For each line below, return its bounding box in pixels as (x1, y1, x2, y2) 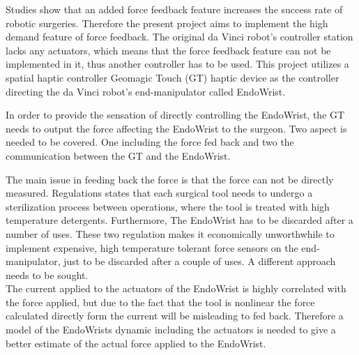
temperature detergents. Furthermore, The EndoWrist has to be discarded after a (6, 213, 353, 227)
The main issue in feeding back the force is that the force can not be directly (6, 172, 334, 186)
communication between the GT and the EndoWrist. (6, 148, 231, 163)
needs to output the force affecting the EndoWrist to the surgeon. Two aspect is (6, 121, 347, 135)
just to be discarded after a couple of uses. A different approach (63, 254, 336, 269)
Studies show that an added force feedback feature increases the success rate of (6, 2, 343, 16)
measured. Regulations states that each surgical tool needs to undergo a (6, 186, 313, 200)
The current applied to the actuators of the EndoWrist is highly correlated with (6, 281, 346, 296)
